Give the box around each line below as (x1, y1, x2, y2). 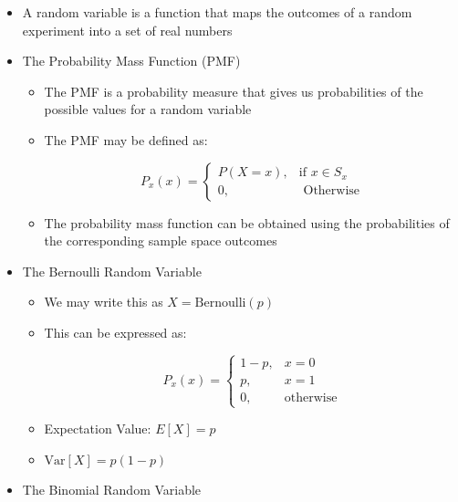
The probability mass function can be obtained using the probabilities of (44, 213, 450, 232)
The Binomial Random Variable (22, 479, 202, 498)
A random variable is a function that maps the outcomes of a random (22, 3, 412, 21)
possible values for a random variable (44, 99, 252, 119)
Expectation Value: (44, 419, 151, 438)
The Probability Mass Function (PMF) (22, 51, 241, 70)
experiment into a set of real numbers (22, 20, 233, 39)
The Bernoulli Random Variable (22, 261, 202, 280)
